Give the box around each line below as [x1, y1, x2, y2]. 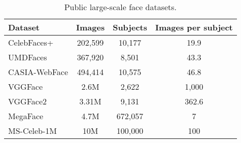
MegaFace [8, 110, 44, 122]
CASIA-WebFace [8, 66, 68, 78]
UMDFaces [8, 51, 47, 63]
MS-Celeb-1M [8, 125, 57, 136]
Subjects [113, 21, 147, 33]
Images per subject [155, 21, 233, 33]
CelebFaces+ [8, 37, 54, 48]
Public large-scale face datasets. [64, 1, 177, 13]
